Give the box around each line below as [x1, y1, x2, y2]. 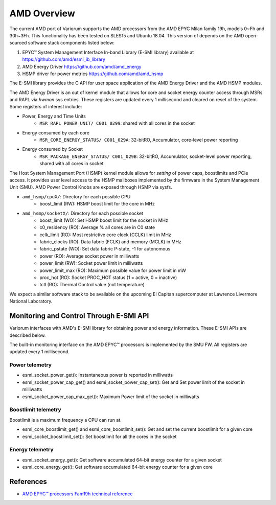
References [9, 477, 47, 486]
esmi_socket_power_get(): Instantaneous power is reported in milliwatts [22, 372, 173, 378]
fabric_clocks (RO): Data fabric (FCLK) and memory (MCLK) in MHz [39, 239, 181, 245]
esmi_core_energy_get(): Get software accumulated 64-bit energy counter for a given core [22, 464, 213, 470]
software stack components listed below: [28, 40, 115, 46]
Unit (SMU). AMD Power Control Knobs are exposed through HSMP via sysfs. [9, 184, 172, 190]
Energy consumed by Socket [22, 146, 83, 152]
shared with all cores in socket [39, 160, 104, 167]
